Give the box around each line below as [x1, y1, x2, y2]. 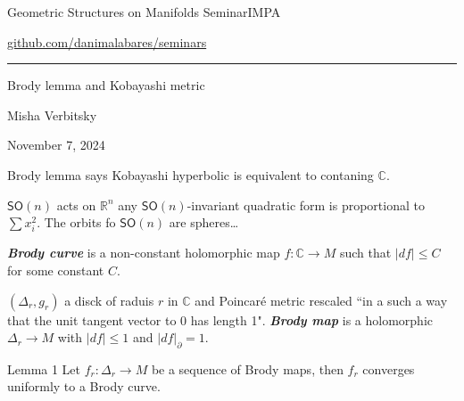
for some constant [7, 260, 104, 279]
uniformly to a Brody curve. [7, 377, 161, 396]
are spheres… [169, 213, 239, 232]
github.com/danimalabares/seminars [7, 32, 207, 51]
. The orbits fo [37, 213, 116, 232]
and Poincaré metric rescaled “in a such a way [195, 291, 448, 309]
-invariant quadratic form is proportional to [186, 195, 425, 214]
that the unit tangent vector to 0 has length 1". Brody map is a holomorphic [7, 310, 433, 329]
